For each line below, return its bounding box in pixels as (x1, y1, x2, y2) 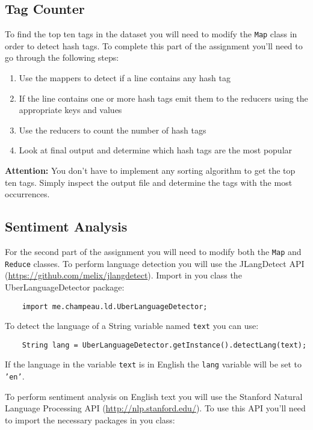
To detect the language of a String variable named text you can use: (5, 319, 259, 332)
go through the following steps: (5, 51, 119, 64)
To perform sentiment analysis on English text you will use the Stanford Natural (5, 390, 303, 402)
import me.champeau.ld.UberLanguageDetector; (22, 302, 208, 311)
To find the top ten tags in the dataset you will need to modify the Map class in (5, 28, 297, 40)
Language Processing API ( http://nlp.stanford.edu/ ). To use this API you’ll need (5, 402, 306, 414)
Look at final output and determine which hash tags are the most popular (19, 144, 293, 156)
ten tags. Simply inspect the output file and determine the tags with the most (5, 176, 293, 188)
